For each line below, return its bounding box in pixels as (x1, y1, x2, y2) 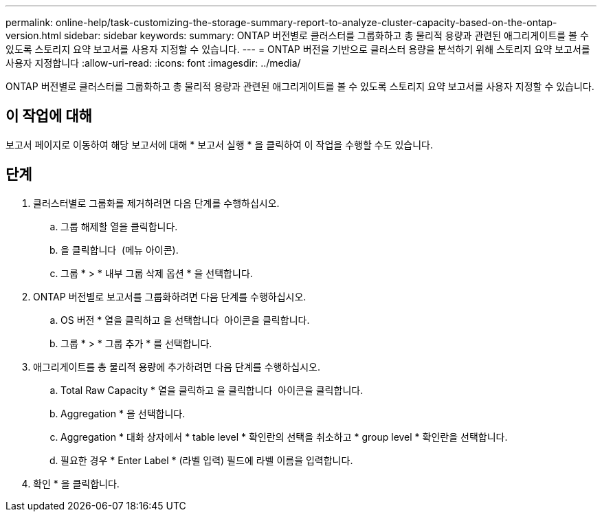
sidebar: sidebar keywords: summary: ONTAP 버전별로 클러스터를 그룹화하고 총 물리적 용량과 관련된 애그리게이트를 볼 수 (63, 30, 589, 41)
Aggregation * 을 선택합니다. (60, 407, 186, 419)
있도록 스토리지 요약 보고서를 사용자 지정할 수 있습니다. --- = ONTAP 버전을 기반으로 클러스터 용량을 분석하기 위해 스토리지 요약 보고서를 (5, 43, 590, 55)
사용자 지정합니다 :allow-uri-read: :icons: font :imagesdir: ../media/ (5, 57, 301, 69)
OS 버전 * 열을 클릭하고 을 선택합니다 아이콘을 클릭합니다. (60, 313, 310, 326)
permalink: (5, 16, 54, 28)
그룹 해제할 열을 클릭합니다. (60, 220, 178, 232)
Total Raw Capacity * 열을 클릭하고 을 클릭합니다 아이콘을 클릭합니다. (60, 384, 364, 396)
